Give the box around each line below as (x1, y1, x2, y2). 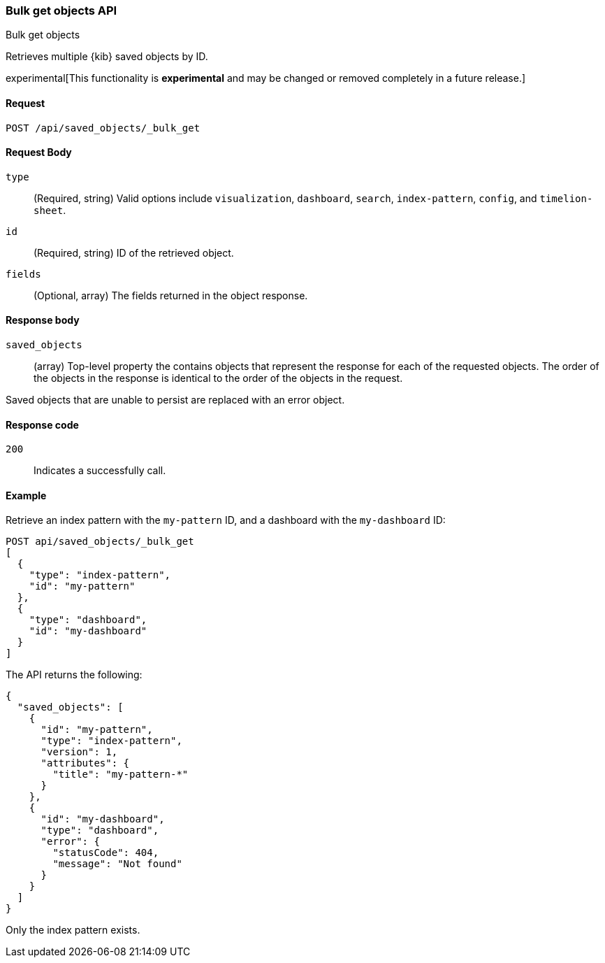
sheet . (34, 204, 66, 216)
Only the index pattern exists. (6, 924, 140, 936)
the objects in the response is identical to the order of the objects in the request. (34, 372, 403, 385)
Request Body (6, 146, 72, 159)
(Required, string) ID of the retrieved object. (34, 246, 234, 259)
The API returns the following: (6, 669, 143, 681)
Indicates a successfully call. (34, 464, 166, 477)
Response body (6, 314, 80, 327)
